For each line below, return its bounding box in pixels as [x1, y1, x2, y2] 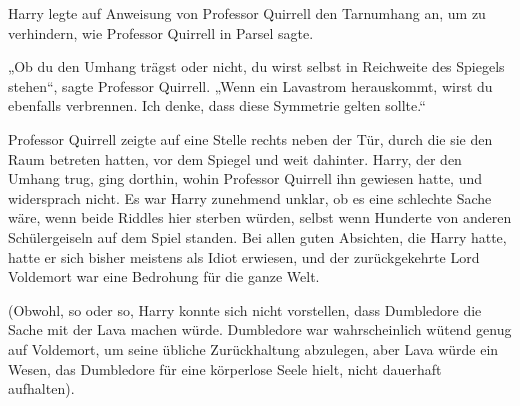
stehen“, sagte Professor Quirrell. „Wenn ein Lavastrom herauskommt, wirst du [8, 75, 493, 96]
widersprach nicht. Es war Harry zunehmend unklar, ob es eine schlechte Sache [8, 187, 492, 208]
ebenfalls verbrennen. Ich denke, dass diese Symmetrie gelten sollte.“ [8, 95, 426, 116]
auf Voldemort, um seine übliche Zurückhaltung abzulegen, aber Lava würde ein [8, 338, 499, 359]
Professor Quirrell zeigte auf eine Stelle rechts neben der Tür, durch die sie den [8, 128, 493, 149]
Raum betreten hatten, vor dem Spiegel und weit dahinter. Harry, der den [8, 148, 462, 169]
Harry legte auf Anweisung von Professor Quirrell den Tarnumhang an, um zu [8, 3, 486, 23]
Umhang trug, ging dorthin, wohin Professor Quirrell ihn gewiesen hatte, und [8, 168, 483, 189]
